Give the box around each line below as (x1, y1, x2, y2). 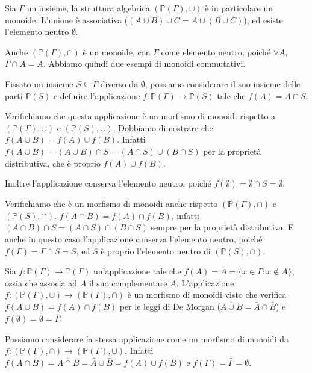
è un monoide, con (83, 45, 151, 58)
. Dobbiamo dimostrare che (113, 121, 213, 134)
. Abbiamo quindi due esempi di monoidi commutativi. (43, 57, 246, 70)
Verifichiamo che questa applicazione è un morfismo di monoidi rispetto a (5, 109, 276, 122)
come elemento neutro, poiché (161, 45, 271, 58)
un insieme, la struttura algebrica (27, 2, 150, 14)
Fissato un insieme (5, 77, 73, 90)
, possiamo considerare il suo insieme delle (145, 77, 301, 90)
